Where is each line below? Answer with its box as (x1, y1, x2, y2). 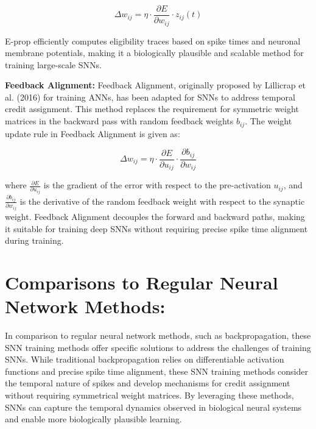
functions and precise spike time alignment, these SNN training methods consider (5, 364, 308, 377)
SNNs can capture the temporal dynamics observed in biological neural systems (5, 400, 302, 413)
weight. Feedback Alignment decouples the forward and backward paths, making (5, 210, 305, 222)
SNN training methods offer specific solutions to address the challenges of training (5, 341, 311, 353)
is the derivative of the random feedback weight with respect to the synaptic (19, 194, 305, 207)
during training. (5, 234, 64, 247)
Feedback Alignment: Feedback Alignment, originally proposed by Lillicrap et (5, 79, 306, 91)
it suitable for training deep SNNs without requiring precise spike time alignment (5, 222, 308, 235)
